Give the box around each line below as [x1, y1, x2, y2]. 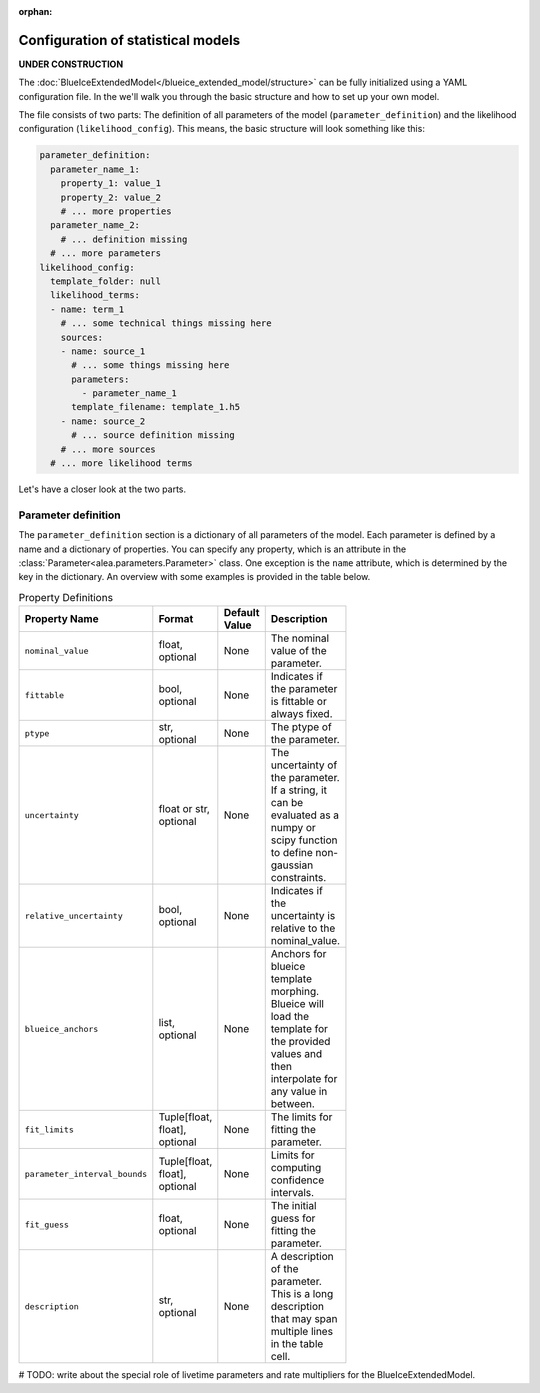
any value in [270, 1085, 328, 1099]
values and [270, 1047, 323, 1061]
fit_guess [24, 1219, 70, 1230]
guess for [270, 1211, 316, 1225]
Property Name [24, 612, 99, 626]
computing [270, 1161, 322, 1175]
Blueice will [270, 997, 325, 1011]
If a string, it [270, 783, 327, 797]
